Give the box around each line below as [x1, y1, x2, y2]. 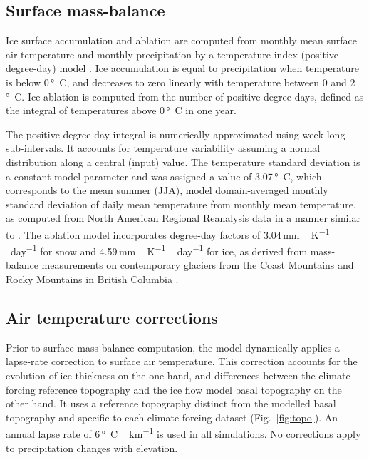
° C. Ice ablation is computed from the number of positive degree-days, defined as [6, 88, 364, 103]
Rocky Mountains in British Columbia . [6, 272, 179, 287]
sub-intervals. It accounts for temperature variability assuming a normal [6, 140, 321, 155]
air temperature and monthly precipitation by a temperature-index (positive [6, 46, 339, 61]
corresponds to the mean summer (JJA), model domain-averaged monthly [6, 183, 328, 198]
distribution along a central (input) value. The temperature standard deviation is [6, 154, 360, 169]
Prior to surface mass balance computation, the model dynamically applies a [6, 339, 340, 354]
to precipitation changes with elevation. [6, 440, 178, 455]
